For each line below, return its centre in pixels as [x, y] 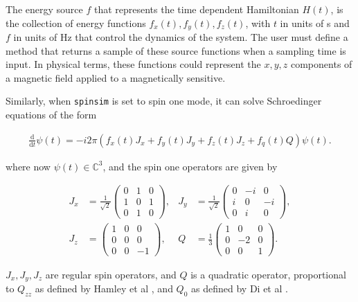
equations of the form [51, 115]
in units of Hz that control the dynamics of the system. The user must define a [181, 37]
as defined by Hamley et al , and [104, 288]
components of [321, 64]
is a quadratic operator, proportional [268, 274]
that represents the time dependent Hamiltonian [196, 9]
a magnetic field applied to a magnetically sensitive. [116, 77]
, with [258, 23]
